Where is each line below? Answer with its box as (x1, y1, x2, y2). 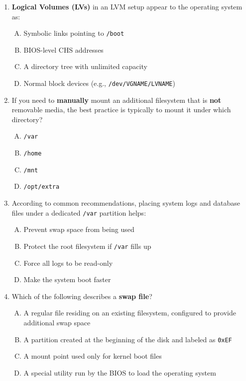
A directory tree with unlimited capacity (23, 61, 147, 72)
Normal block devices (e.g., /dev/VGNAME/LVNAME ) (23, 78, 175, 88)
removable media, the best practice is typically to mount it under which (11, 104, 231, 115)
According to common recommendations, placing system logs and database (11, 198, 240, 208)
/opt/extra (23, 183, 60, 191)
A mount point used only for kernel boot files (23, 351, 162, 361)
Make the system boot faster (23, 274, 111, 285)
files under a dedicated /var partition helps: (11, 207, 146, 218)
